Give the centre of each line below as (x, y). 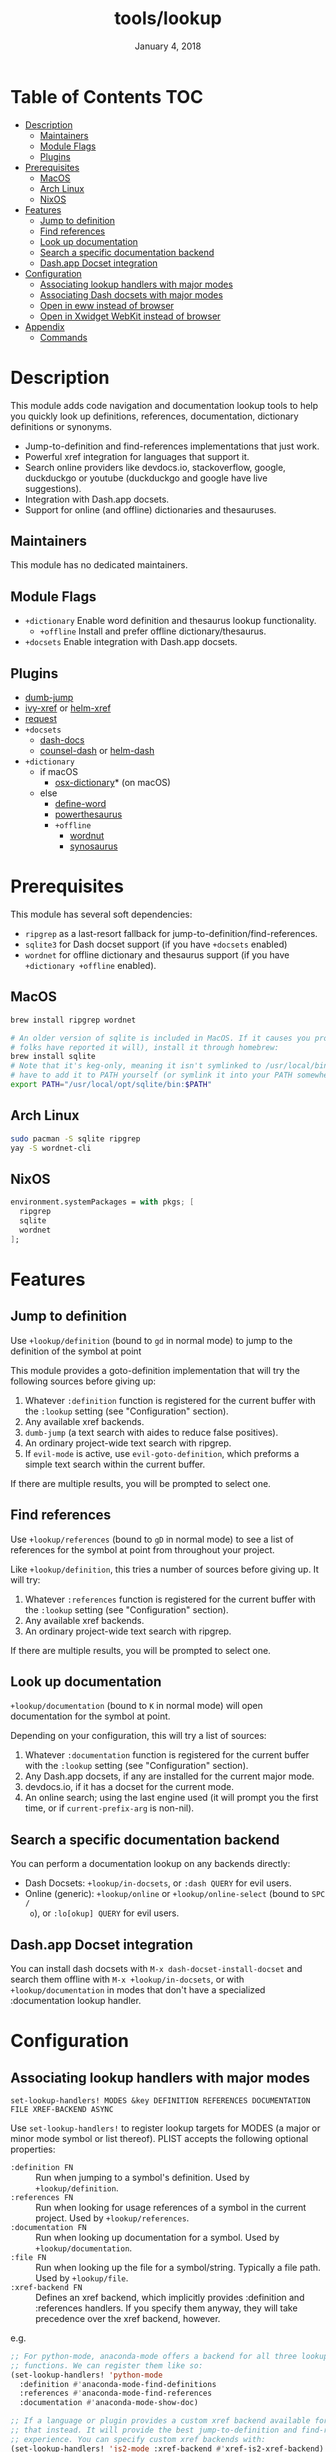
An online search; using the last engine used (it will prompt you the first (171, 1798)
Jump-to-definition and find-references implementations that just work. (172, 446)
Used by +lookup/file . (82, 2278)
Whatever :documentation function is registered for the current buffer (167, 1755)
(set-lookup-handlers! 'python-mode (86, 2375)
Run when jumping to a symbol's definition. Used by (142, 2177)
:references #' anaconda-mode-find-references (116, 2393)
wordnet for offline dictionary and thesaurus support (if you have (157, 955)
